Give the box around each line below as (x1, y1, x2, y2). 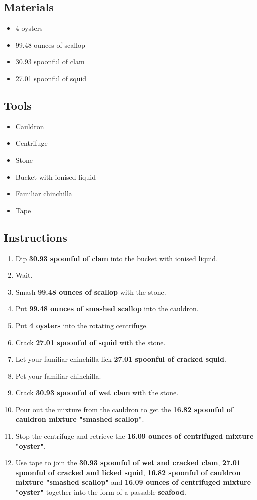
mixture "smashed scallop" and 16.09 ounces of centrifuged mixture (15, 477, 251, 487)
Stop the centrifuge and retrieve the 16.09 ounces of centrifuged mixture (15, 431, 254, 441)
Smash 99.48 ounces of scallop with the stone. (15, 286, 166, 297)
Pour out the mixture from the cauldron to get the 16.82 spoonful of (15, 404, 233, 414)
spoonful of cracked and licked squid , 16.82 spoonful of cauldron (15, 467, 241, 477)
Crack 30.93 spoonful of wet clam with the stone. (15, 387, 179, 398)
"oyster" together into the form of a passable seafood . (15, 487, 186, 497)
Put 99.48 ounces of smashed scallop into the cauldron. (15, 303, 199, 314)
